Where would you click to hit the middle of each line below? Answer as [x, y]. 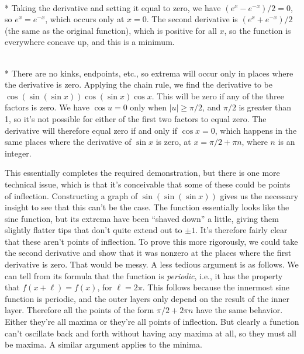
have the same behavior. [239, 310]
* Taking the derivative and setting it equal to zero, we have [113, 7]
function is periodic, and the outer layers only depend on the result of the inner [147, 298]
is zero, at [173, 142]
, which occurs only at [85, 19]
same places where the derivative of [68, 142]
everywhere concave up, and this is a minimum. [90, 42]
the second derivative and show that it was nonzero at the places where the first [148, 253]
